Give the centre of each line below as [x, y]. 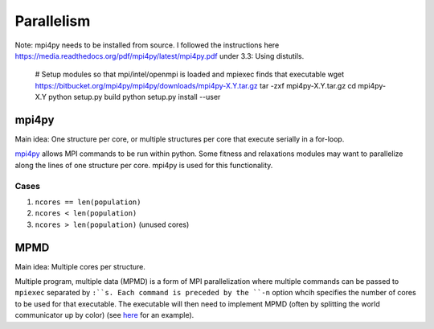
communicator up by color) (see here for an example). [104, 315]
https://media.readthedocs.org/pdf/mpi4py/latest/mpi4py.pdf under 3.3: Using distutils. [160, 56]
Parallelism [53, 21]
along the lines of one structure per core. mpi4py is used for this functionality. [144, 165]
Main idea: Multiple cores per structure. [80, 266]
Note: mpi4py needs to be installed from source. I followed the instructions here [147, 45]
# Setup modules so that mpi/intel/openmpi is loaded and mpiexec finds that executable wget [190, 74]
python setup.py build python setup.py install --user [135, 97]
